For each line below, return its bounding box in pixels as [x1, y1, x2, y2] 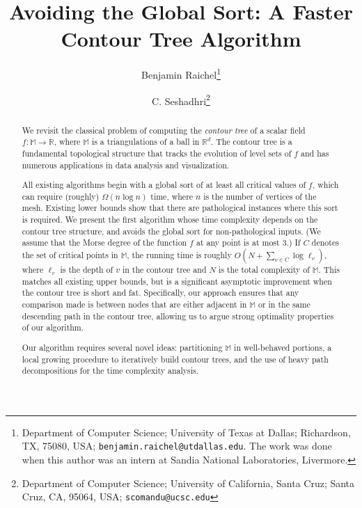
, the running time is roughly [127, 249, 232, 261]
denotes [311, 237, 339, 248]
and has [301, 147, 329, 159]
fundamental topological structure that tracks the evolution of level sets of [22, 147, 292, 159]
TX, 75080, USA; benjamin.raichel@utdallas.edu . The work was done [22, 438, 332, 453]
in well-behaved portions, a [234, 341, 332, 353]
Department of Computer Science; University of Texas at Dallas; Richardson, [22, 424, 351, 439]
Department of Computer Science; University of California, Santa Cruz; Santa [22, 475, 355, 490]
